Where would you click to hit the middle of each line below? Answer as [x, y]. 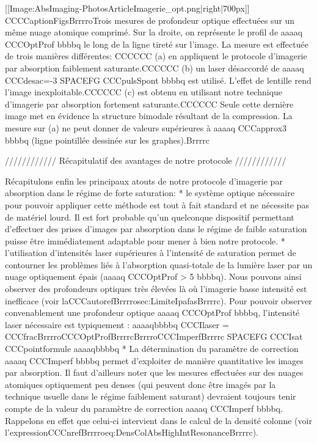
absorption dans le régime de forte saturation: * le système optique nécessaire [150, 193]
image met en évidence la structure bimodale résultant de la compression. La [149, 116]
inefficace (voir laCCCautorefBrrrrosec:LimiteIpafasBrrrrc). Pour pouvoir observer [158, 300]
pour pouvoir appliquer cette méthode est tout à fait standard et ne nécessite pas [157, 204]
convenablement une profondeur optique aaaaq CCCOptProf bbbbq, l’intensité [152, 313]
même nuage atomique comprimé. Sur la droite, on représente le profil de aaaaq [154, 32]
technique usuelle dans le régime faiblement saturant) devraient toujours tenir [151, 396]
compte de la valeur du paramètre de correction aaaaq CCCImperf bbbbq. [144, 408]
